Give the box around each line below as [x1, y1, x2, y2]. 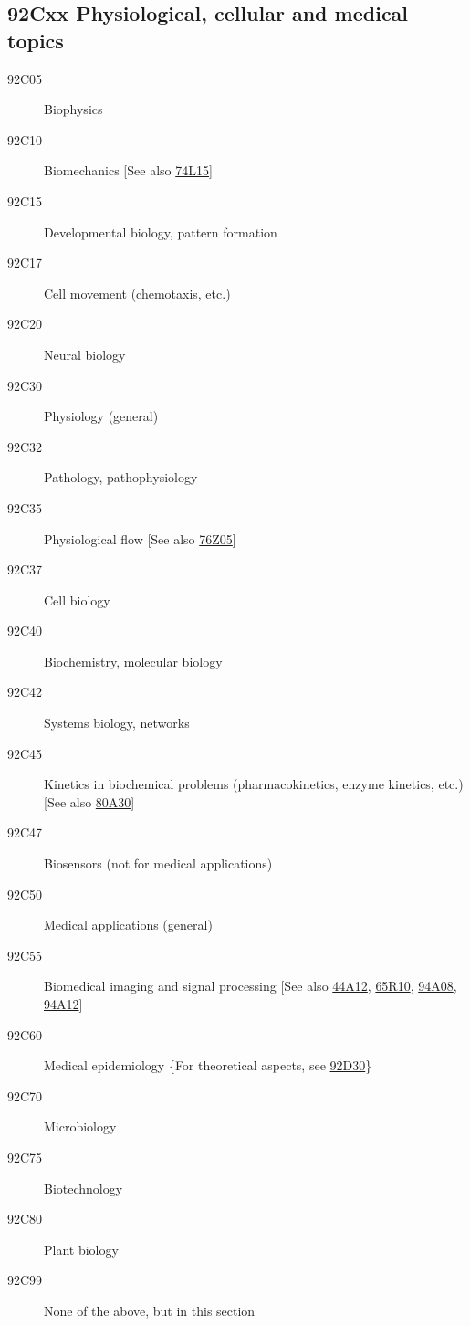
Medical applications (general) [44, 915, 213, 934]
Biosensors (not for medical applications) [44, 854, 273, 873]
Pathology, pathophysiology [44, 468, 198, 487]
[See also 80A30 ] [44, 792, 135, 811]
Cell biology [44, 590, 110, 609]
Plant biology [44, 1239, 119, 1258]
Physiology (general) [44, 406, 159, 426]
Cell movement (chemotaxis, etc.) [44, 283, 231, 302]
